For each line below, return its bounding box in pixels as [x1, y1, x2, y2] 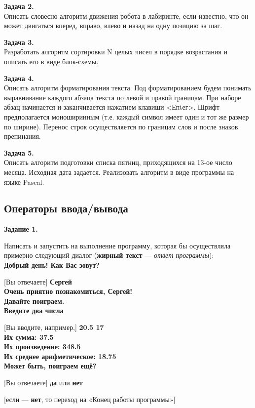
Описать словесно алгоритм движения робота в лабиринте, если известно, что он [4, 10, 249, 21]
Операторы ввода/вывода [4, 201, 128, 216]
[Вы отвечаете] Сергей [4, 276, 72, 286]
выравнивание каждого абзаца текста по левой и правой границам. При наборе [4, 92, 241, 102]
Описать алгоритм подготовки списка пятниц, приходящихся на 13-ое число [4, 157, 232, 167]
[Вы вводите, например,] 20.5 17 [4, 322, 104, 332]
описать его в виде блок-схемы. [4, 56, 99, 66]
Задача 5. [4, 147, 34, 158]
